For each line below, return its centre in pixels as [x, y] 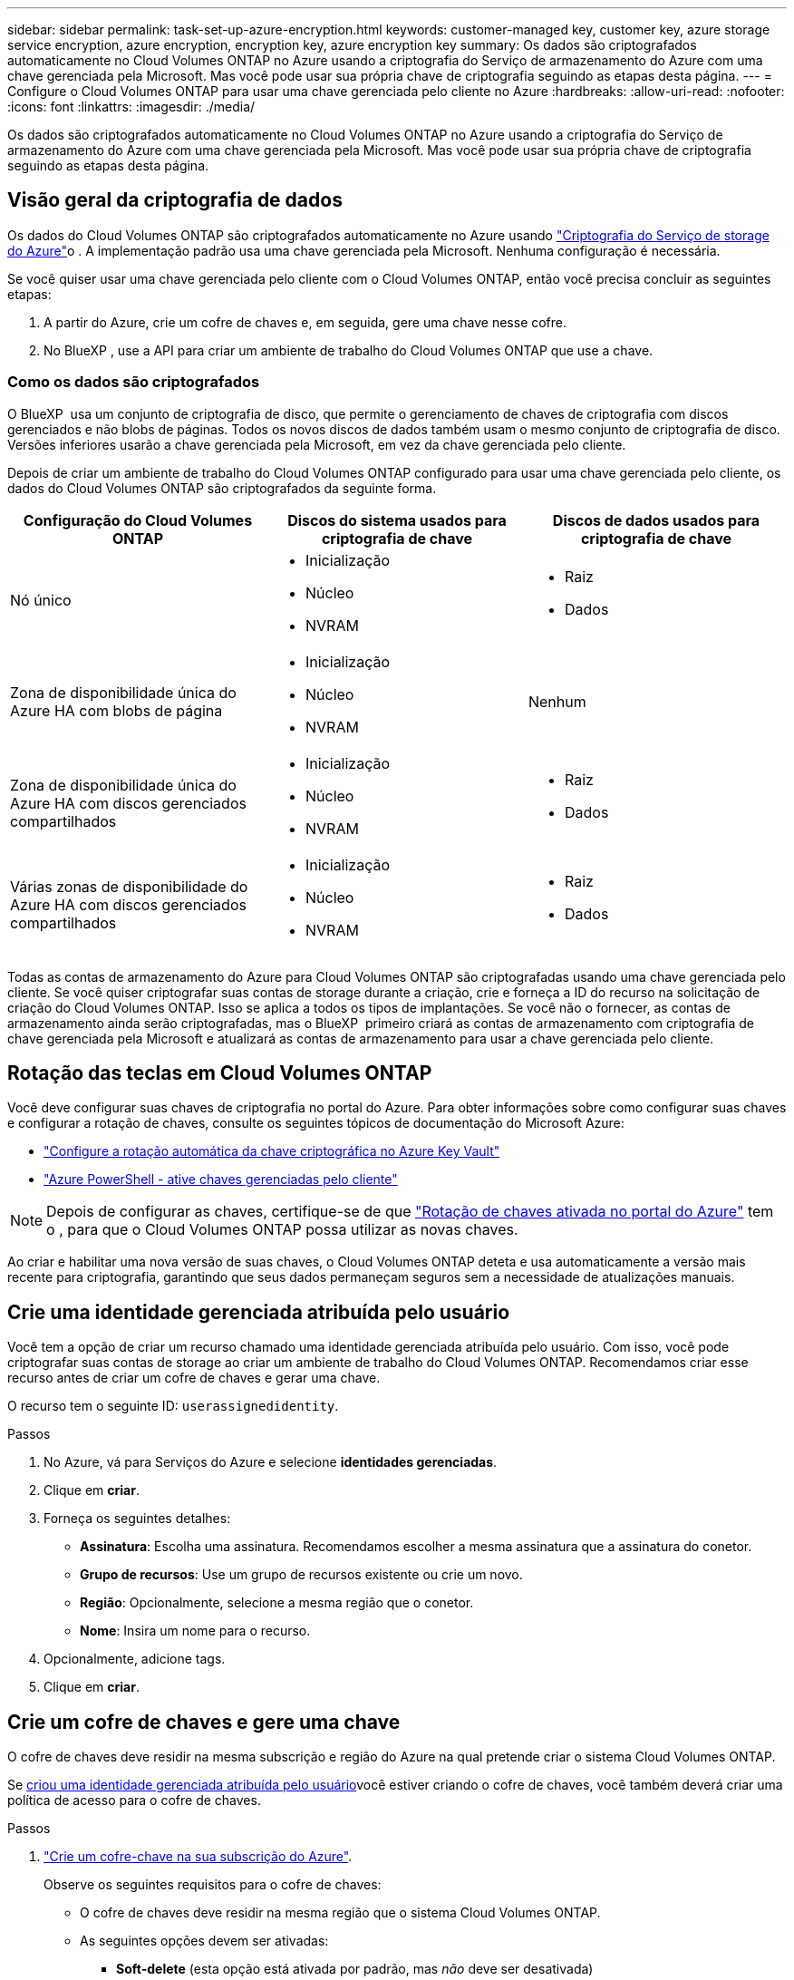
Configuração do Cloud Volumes [138, 520]
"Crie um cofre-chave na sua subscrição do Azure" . [198, 1857]
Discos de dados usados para [656, 520]
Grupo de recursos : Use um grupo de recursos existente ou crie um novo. [301, 1575]
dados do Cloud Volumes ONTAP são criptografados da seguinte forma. [222, 488]
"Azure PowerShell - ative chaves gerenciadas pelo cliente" [221, 1179]
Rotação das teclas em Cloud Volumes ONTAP [220, 1073]
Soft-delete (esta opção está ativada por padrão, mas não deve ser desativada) [355, 1969]
